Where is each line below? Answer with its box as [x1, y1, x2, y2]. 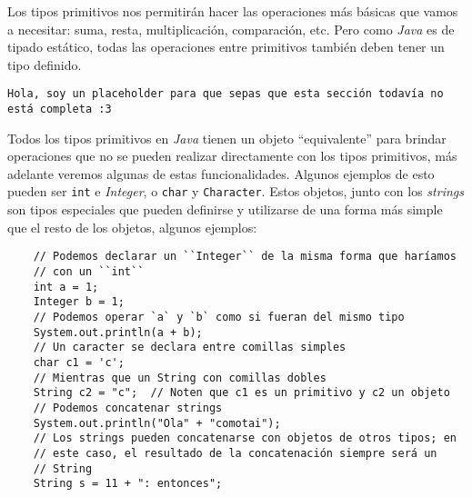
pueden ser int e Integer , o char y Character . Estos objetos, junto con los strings [7, 182, 464, 201]
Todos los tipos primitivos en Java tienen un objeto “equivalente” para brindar [7, 128, 447, 147]
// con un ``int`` [33, 264, 145, 278]
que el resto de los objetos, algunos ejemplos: [7, 217, 257, 236]
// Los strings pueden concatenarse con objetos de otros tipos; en [33, 432, 457, 445]
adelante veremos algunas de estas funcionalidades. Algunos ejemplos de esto [7, 164, 435, 183]
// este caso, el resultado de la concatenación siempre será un [33, 446, 437, 460]
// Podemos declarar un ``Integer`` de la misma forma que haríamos [33, 250, 457, 263]
